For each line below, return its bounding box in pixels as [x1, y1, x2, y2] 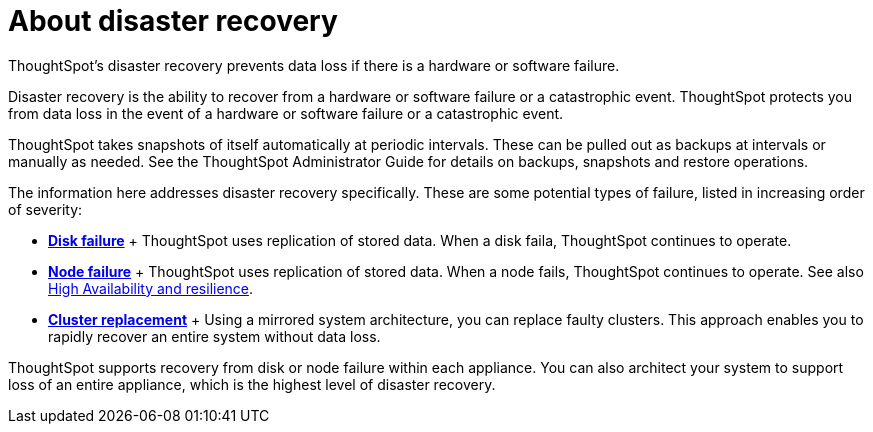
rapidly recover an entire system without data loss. [48, 327, 381, 345]
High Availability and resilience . [48, 279, 254, 297]
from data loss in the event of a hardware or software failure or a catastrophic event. [8, 104, 564, 122]
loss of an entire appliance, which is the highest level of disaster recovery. [8, 375, 496, 393]
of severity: [8, 200, 83, 218]
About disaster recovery [8, 4, 338, 38]
